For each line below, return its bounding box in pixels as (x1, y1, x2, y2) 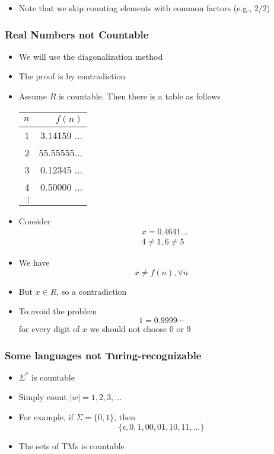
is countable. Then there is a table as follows (58, 90, 221, 102)
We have (18, 256, 50, 269)
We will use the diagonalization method (18, 50, 163, 62)
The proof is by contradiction (18, 70, 126, 82)
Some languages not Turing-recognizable (5, 347, 202, 362)
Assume (18, 90, 47, 102)
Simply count (18, 391, 67, 403)
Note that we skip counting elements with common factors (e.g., (18, 2, 252, 14)
